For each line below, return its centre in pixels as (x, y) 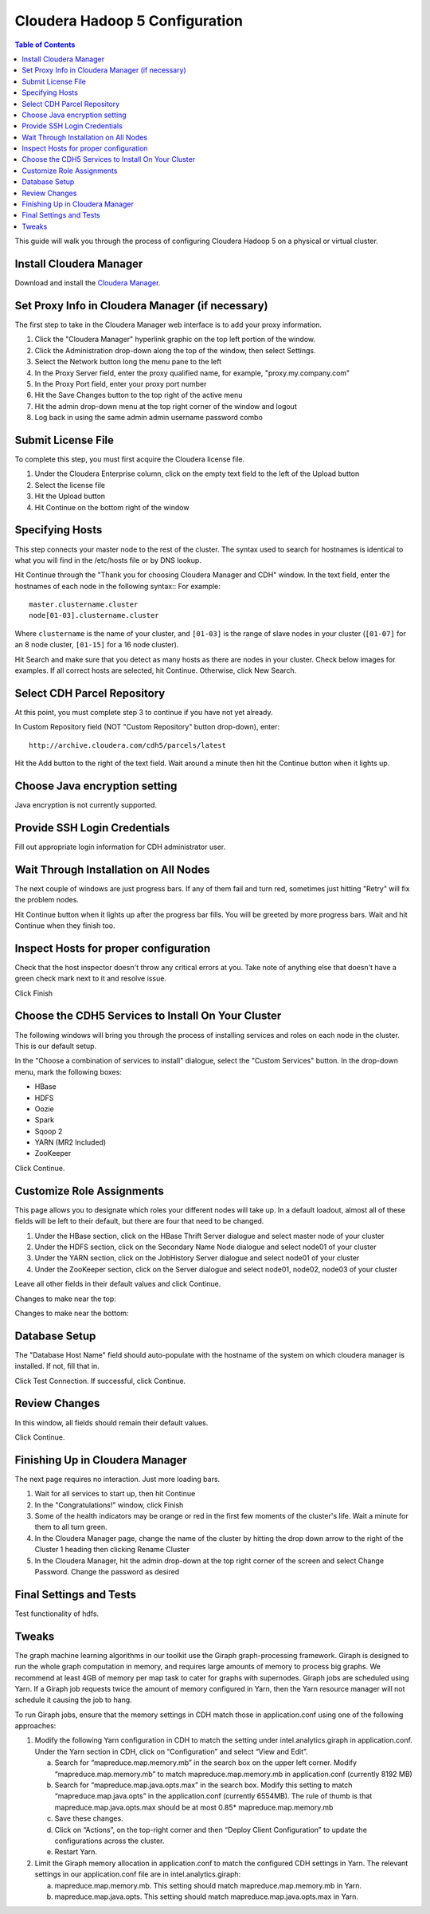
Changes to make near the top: (66, 1299)
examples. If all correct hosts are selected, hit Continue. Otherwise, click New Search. (156, 670)
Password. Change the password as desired (107, 1571)
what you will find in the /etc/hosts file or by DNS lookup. (108, 560)
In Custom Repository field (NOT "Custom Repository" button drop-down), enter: (147, 727)
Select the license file (70, 485)
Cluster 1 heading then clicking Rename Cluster (112, 1550)
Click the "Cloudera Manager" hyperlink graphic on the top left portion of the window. (175, 340)
